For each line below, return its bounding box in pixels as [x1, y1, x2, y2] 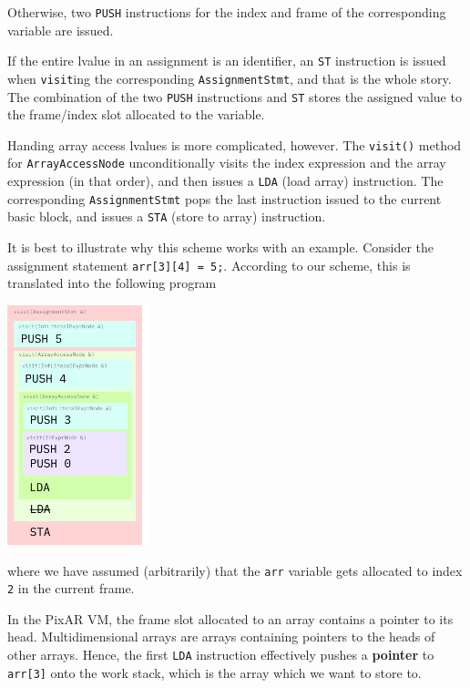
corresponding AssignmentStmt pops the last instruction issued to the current [7, 189, 442, 208]
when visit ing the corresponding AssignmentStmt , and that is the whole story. [7, 68, 452, 87]
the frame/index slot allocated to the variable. [7, 105, 265, 124]
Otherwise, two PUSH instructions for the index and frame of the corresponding [7, 3, 446, 21]
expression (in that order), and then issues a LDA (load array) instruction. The [7, 171, 444, 190]
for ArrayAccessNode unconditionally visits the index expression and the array [7, 153, 446, 172]
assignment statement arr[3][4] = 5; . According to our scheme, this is [7, 255, 411, 274]
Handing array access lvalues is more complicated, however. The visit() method [7, 135, 462, 154]
